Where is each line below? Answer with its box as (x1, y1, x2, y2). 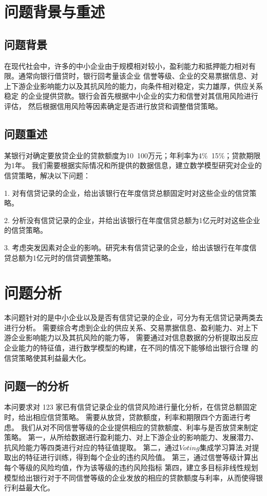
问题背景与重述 (4, 1, 105, 22)
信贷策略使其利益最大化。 (4, 352, 90, 363)
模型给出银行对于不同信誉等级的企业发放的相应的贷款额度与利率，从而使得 (4, 472, 256, 483)
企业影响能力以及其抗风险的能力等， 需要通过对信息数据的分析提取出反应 (11, 332, 258, 343)
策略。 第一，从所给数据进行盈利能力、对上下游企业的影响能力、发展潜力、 (4, 432, 258, 443)
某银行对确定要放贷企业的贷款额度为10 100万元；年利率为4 (4, 150, 202, 160)
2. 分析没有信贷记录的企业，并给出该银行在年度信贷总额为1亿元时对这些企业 (4, 214, 260, 225)
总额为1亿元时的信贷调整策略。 (11, 252, 116, 263)
